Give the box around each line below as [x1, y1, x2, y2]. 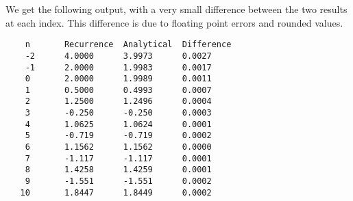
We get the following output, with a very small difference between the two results [5, 2, 348, 16]
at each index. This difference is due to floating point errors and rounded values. [5, 15, 343, 29]
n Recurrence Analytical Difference [25, 40, 232, 50]
